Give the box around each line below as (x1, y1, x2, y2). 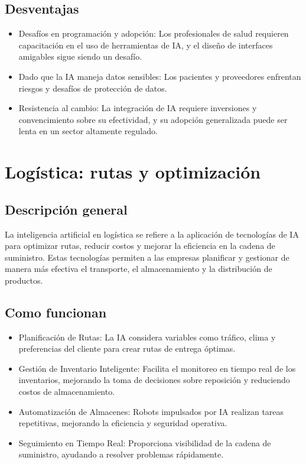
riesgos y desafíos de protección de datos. (18, 82, 167, 94)
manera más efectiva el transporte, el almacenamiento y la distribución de (5, 262, 272, 275)
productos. (5, 274, 43, 286)
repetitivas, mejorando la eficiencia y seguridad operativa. (18, 417, 227, 429)
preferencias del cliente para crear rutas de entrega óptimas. (18, 342, 236, 355)
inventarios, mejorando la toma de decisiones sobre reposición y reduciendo (18, 374, 290, 386)
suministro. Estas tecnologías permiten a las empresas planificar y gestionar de (5, 251, 289, 263)
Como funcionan (5, 303, 107, 321)
